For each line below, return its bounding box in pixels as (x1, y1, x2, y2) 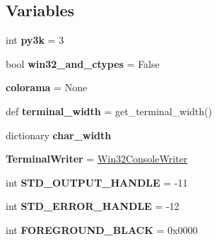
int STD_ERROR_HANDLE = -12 (6, 199, 180, 213)
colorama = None (6, 80, 88, 95)
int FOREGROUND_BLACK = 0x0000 (6, 222, 198, 237)
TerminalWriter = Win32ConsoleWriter (6, 151, 188, 166)
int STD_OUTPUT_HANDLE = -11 (6, 175, 188, 189)
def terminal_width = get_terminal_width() (6, 103, 212, 118)
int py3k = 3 (6, 33, 64, 47)
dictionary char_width (6, 127, 112, 142)
